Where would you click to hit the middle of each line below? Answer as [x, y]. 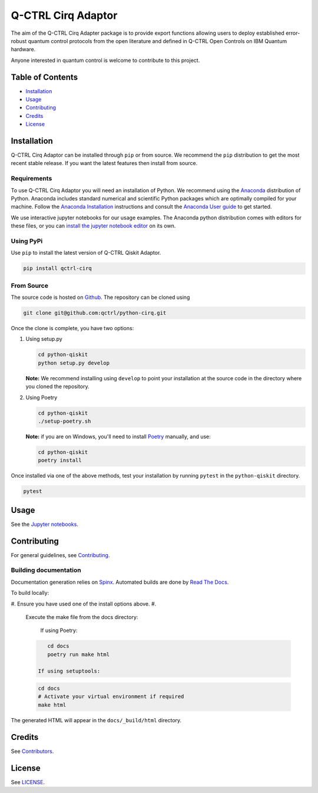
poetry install [60, 460]
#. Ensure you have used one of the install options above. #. [84, 604]
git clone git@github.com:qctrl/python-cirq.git [95, 313]
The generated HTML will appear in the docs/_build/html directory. [96, 720]
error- [293, 33]
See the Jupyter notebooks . [45, 524]
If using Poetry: [59, 630]
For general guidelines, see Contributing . [60, 555]
